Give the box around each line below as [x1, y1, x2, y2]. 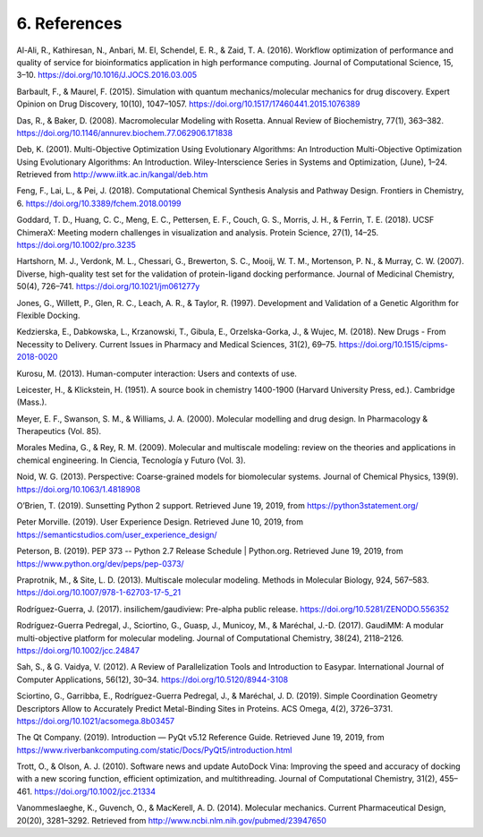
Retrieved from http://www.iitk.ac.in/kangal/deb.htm [16, 169, 208, 180]
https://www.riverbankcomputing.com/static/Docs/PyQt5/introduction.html [16, 744, 292, 756]
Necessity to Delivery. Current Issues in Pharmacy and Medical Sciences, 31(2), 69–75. [16, 338, 337, 349]
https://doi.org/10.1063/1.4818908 [16, 483, 140, 494]
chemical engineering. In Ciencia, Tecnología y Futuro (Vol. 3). [16, 455, 246, 465]
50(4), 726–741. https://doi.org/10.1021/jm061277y [16, 281, 200, 292]
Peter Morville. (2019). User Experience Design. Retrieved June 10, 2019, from [16, 517, 304, 527]
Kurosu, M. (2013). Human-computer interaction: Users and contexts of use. [16, 368, 297, 379]
